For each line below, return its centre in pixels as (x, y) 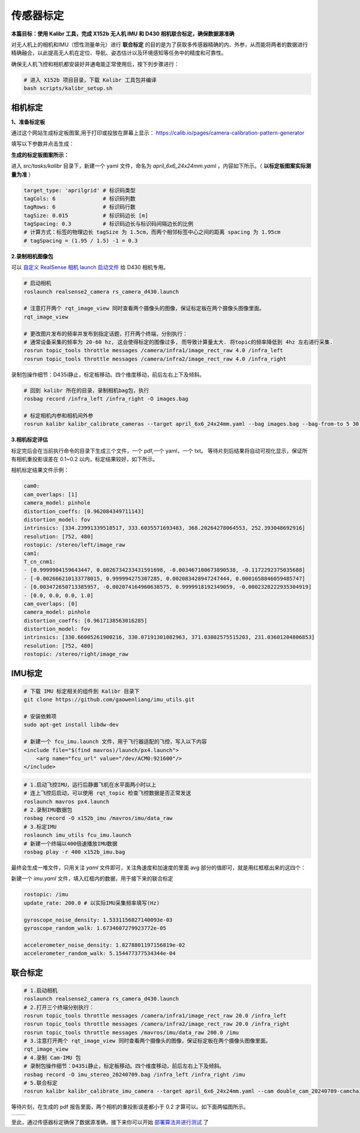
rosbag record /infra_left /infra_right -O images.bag (106, 399)
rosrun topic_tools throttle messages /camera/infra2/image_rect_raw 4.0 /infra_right (155, 359)
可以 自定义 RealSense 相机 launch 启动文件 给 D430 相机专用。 (90, 267)
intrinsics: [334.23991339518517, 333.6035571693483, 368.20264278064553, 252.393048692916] (164, 528)
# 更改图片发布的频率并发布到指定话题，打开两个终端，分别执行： (106, 334)
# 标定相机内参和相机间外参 (58, 415)
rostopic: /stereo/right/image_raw (76, 654)
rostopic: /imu (46, 895)
